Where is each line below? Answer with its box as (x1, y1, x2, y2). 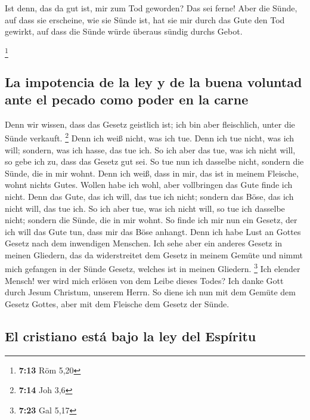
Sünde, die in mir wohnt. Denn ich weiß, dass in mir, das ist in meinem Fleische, (5, 166, 299, 179)
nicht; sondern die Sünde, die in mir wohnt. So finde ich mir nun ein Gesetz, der (5, 214, 297, 226)
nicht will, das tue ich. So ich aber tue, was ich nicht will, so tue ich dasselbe (5, 202, 285, 214)
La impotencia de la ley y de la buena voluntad (5, 72, 302, 91)
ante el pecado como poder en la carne (5, 89, 249, 108)
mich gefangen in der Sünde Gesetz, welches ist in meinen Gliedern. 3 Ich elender (5, 261, 300, 275)
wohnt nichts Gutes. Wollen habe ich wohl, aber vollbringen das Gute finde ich (5, 178, 293, 191)
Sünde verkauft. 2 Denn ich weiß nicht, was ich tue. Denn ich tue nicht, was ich (5, 130, 294, 144)
